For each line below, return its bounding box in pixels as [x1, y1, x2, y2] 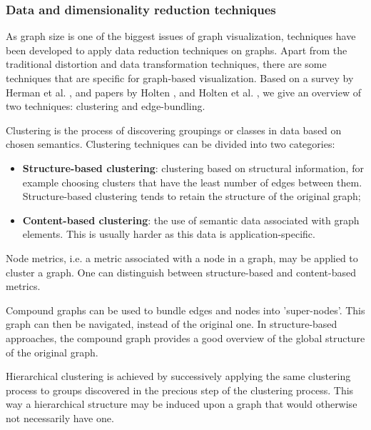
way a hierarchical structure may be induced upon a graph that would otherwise [6, 396, 357, 411]
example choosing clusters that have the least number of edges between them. [22, 174, 362, 189]
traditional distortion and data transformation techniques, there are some [6, 56, 327, 71]
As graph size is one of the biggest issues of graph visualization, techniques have [6, 29, 356, 44]
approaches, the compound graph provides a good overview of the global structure [6, 330, 365, 345]
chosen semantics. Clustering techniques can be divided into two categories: [6, 136, 335, 151]
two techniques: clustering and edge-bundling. [6, 99, 205, 114]
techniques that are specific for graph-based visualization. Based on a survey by [6, 71, 354, 85]
